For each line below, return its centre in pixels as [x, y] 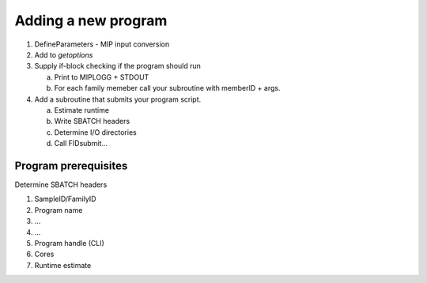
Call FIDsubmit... [81, 143]
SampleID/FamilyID [65, 199]
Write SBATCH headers [92, 121]
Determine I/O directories [96, 132]
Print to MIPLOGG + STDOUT [102, 77]
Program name [59, 210]
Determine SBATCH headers [61, 184]
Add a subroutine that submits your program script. [118, 99]
